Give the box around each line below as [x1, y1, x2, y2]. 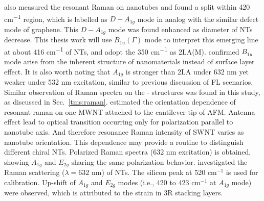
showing [4, 156, 29, 167]
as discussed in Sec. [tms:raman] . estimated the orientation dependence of [4, 96, 236, 107]
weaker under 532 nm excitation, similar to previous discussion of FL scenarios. [4, 77, 253, 87]
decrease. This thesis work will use [4, 34, 112, 45]
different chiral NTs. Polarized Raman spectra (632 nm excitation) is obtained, [4, 146, 251, 157]
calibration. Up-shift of [4, 177, 76, 187]
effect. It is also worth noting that [4, 66, 111, 77]
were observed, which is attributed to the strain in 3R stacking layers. [4, 187, 223, 198]
